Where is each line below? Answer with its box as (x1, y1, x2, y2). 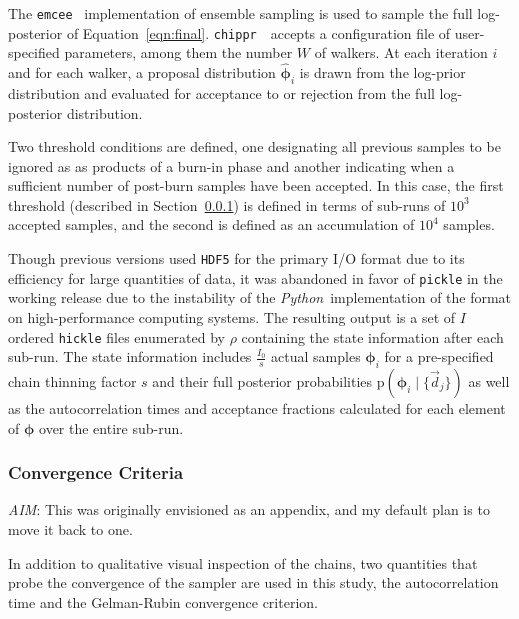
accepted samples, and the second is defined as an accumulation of (8, 214, 415, 235)
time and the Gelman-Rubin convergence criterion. (8, 591, 318, 612)
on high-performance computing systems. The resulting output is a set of (8, 306, 456, 327)
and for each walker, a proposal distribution (8, 62, 276, 83)
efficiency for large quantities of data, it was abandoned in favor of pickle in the (8, 267, 503, 288)
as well (468, 371, 510, 392)
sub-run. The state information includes (8, 346, 252, 367)
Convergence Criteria (8, 460, 184, 485)
